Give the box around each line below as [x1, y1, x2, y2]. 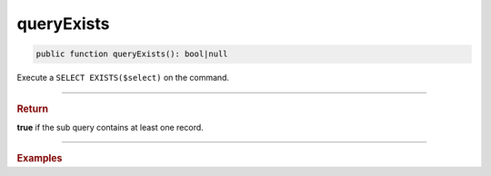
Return [16, 103, 49, 115]
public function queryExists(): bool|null [35, 49, 228, 59]
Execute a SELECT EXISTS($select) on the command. [16, 73, 230, 83]
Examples [16, 152, 63, 165]
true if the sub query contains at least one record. [16, 122, 204, 132]
